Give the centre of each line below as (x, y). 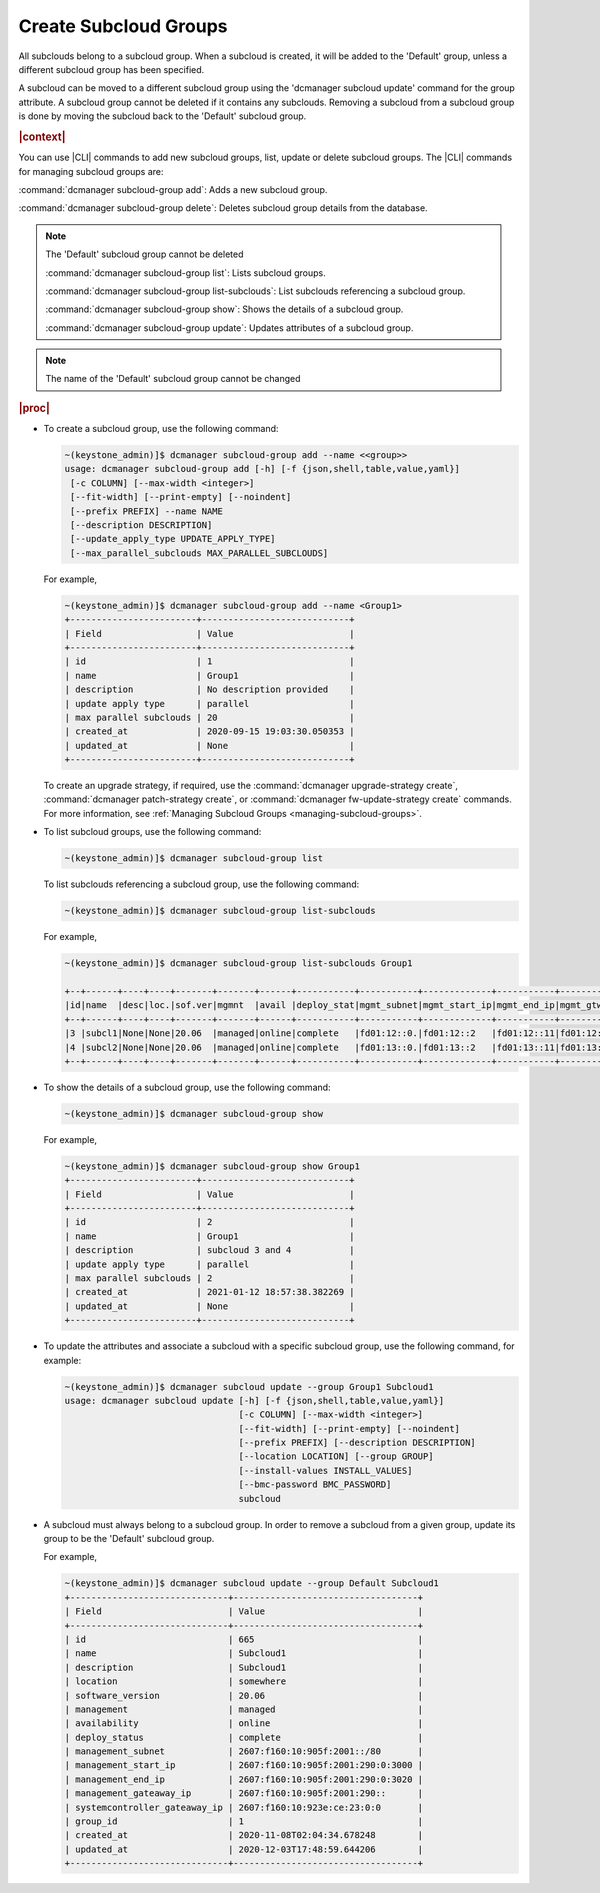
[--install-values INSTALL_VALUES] (325, 1470)
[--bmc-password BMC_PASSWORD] (315, 1484)
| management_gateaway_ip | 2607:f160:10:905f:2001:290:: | (244, 1793)
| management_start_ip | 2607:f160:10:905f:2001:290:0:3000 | (244, 1765)
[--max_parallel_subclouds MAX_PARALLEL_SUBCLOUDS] (199, 553)
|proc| (34, 408)
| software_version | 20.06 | (244, 1695)
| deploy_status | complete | (244, 1737)
